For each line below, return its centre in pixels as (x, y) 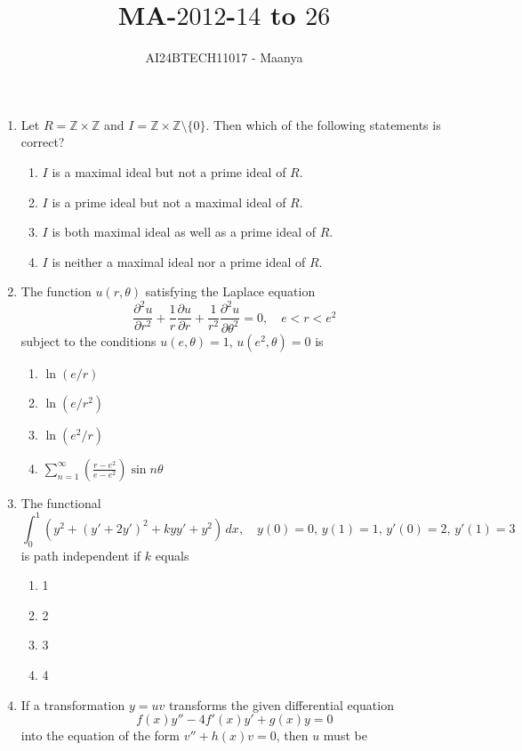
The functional (61, 502)
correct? (43, 142)
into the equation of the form (100, 735)
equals (172, 555)
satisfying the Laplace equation (230, 291)
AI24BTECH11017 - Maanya (224, 57)
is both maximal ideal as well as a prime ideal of (184, 232)
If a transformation (73, 704)
